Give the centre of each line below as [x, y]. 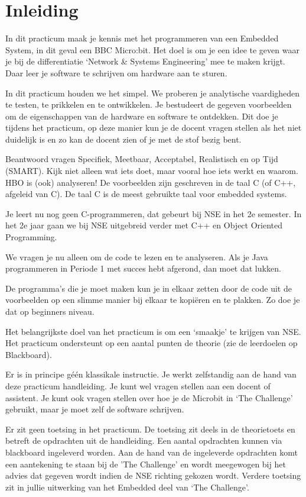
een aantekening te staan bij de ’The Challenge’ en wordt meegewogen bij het [146, 464]
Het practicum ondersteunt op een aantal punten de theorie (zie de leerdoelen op [152, 343]
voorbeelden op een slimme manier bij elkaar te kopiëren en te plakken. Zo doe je [153, 300]
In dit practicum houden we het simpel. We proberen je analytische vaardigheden [153, 93]
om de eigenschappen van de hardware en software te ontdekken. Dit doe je [142, 116]
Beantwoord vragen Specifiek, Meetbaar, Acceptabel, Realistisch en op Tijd [142, 159]
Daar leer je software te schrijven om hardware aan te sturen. [116, 72]
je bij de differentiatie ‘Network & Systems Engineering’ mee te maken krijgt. [145, 61]
